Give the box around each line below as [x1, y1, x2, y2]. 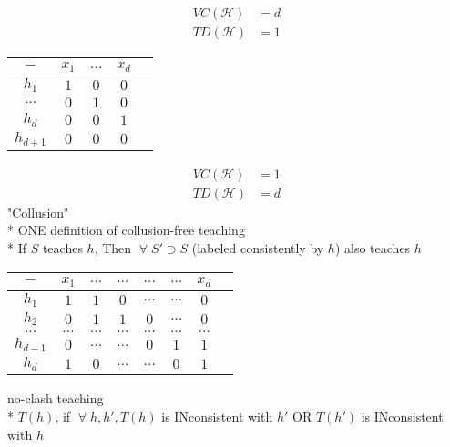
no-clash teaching [7, 389, 104, 408]
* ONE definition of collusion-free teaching [7, 220, 245, 239]
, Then [94, 239, 132, 258]
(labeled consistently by [191, 239, 324, 258]
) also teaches [334, 239, 411, 258]
